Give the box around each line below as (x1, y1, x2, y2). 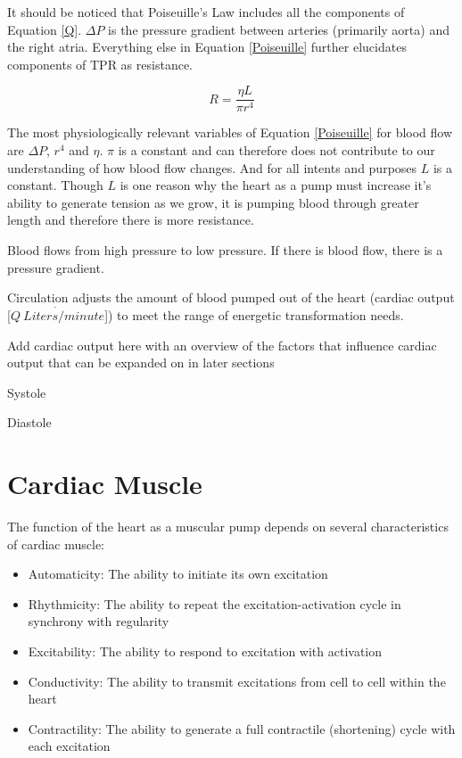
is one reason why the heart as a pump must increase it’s (120, 176, 432, 194)
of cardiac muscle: (7, 534, 104, 553)
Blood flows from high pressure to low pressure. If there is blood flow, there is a (7, 241, 443, 259)
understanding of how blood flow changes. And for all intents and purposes (7, 158, 417, 177)
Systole (7, 383, 46, 401)
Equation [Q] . (7, 20, 82, 38)
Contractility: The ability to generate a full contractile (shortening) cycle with (28, 719, 456, 737)
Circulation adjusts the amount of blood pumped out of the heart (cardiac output (7, 288, 455, 307)
